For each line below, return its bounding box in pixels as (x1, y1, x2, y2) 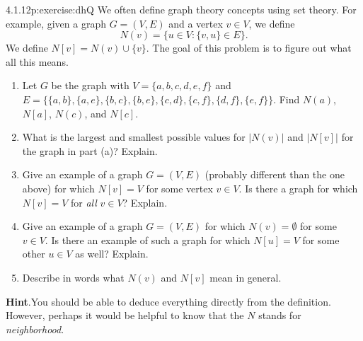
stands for (258, 308, 301, 323)
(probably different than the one (204, 167, 345, 182)
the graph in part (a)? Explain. (22, 143, 158, 158)
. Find (273, 91, 300, 106)
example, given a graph (6, 16, 106, 30)
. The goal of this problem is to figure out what (146, 40, 352, 55)
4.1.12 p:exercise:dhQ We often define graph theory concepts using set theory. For (6, 2, 357, 16)
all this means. (6, 54, 69, 69)
